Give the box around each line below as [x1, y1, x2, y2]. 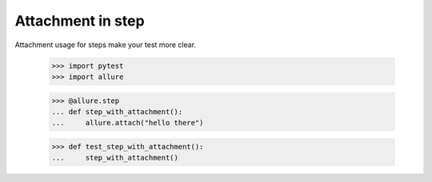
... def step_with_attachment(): [51, 107, 183, 116]
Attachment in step [14, 12, 145, 30]
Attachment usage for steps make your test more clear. [14, 40, 196, 49]
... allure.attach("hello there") [51, 118, 204, 128]
